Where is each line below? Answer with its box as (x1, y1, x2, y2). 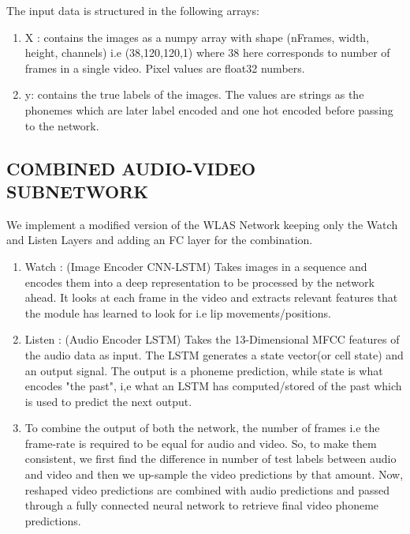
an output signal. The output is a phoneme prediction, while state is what (24, 362, 383, 378)
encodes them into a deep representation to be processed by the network (24, 273, 375, 290)
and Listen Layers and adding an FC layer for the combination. (6, 231, 313, 248)
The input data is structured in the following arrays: (6, 2, 259, 18)
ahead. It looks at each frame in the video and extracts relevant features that (24, 289, 398, 306)
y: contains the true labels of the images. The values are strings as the (24, 86, 364, 103)
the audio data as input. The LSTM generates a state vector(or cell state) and (24, 346, 404, 363)
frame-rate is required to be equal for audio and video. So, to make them (24, 434, 377, 451)
